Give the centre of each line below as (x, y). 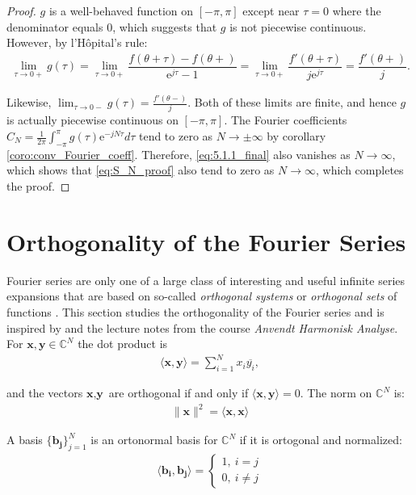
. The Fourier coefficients (286, 120)
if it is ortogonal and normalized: (321, 440)
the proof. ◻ (38, 186)
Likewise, (29, 102)
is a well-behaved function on (121, 10)
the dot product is (123, 344)
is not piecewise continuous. (298, 26)
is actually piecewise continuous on (92, 120)
